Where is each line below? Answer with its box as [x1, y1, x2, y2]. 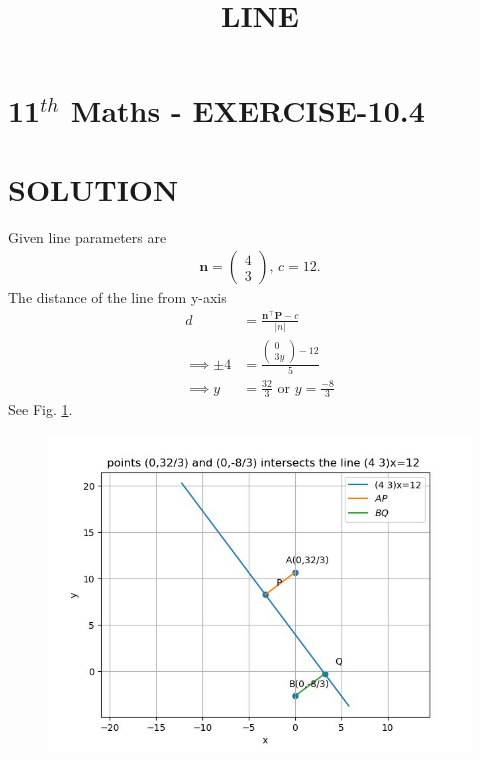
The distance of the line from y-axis [8, 287, 227, 308]
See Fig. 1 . [8, 399, 73, 420]
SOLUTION [8, 168, 179, 209]
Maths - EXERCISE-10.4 [70, 90, 425, 131]
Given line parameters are [8, 226, 167, 247]
